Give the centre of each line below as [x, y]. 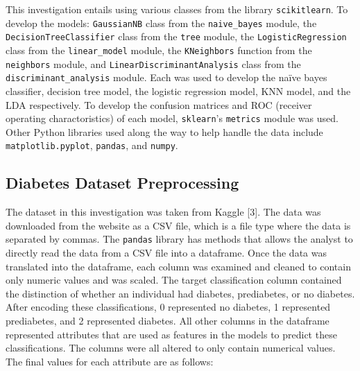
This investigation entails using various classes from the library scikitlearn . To [177, 9]
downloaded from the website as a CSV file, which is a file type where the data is [178, 225]
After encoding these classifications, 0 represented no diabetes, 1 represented [168, 307]
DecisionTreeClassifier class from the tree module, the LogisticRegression [176, 36]
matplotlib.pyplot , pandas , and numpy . [92, 145]
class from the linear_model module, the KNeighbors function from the [159, 50]
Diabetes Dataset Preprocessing [122, 183]
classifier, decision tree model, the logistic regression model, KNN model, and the [178, 90]
